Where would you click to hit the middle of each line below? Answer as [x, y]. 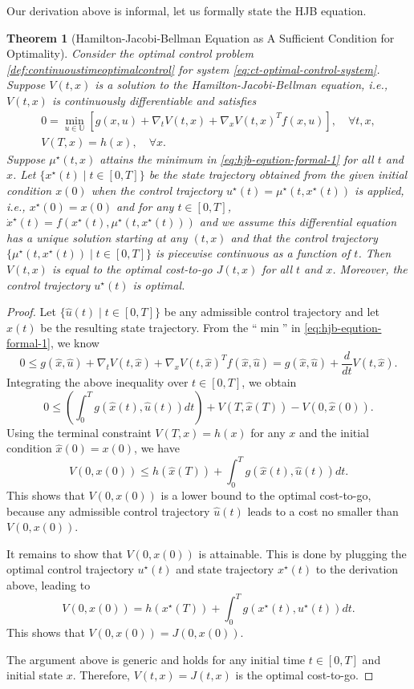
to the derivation [357, 569]
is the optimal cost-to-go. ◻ [304, 675]
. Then [375, 253]
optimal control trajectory [70, 569]
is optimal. [159, 284]
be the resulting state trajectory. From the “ [149, 327]
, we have [157, 448]
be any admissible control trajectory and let [272, 312]
